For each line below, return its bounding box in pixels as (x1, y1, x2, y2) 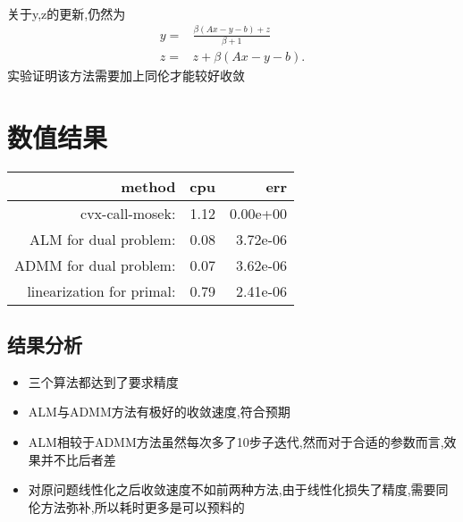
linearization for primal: (27, 280, 176, 301)
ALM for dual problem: (29, 228, 176, 249)
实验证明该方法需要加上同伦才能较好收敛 (7, 65, 245, 84)
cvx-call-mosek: (80, 202, 176, 223)
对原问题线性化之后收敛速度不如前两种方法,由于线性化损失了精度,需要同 (28, 480, 449, 499)
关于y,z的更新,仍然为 (7, 4, 126, 22)
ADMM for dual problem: (14, 254, 176, 275)
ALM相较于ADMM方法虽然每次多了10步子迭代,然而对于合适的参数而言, (28, 433, 444, 451)
